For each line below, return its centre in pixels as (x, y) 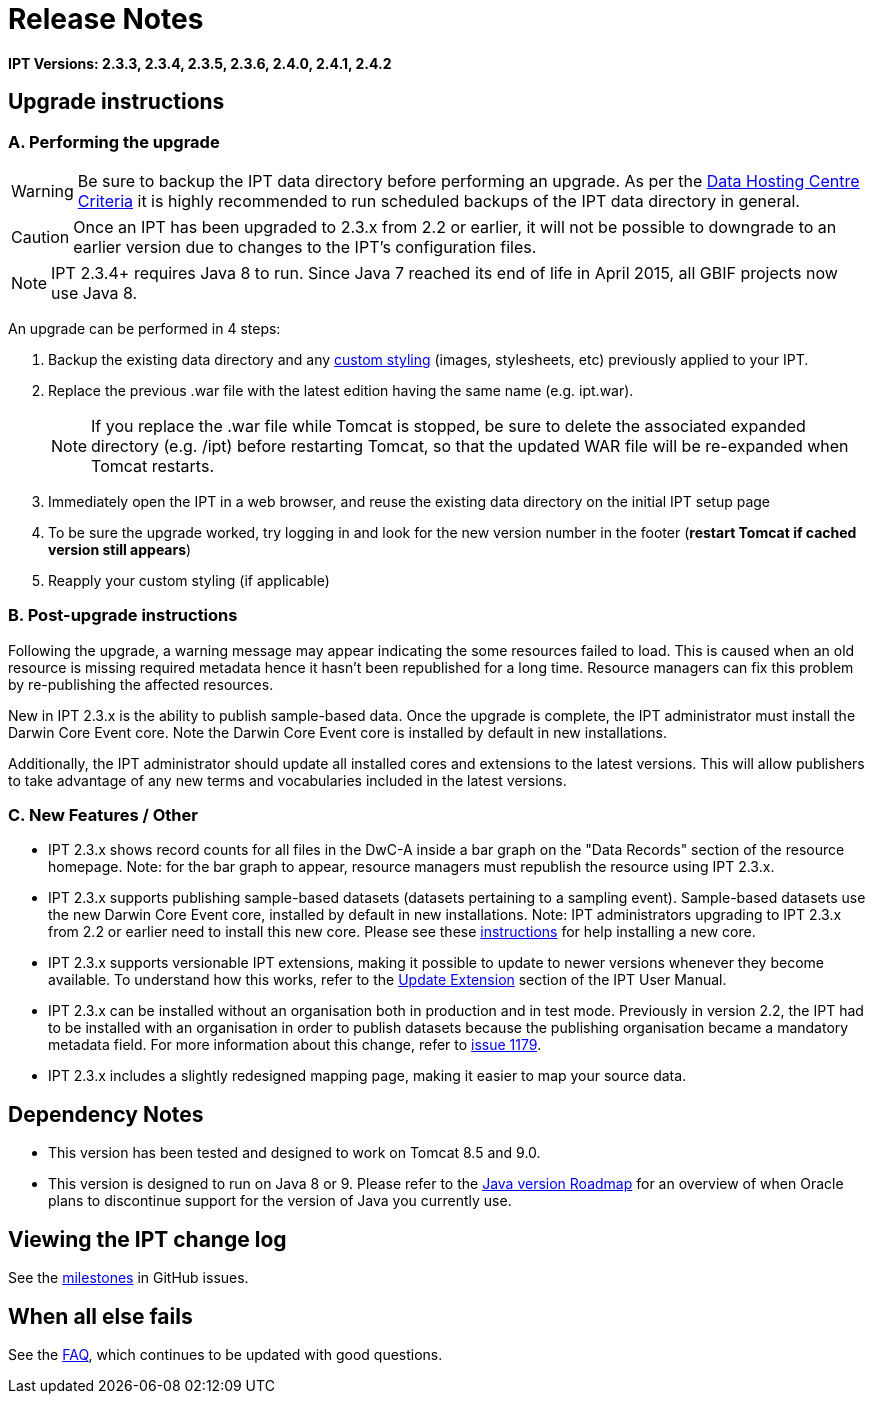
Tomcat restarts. (152, 465)
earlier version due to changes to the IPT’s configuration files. (305, 246)
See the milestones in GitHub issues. (128, 1278)
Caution (40, 236)
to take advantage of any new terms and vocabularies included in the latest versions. (287, 780)
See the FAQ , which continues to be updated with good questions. (225, 1354)
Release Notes (106, 19)
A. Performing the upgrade (114, 141)
